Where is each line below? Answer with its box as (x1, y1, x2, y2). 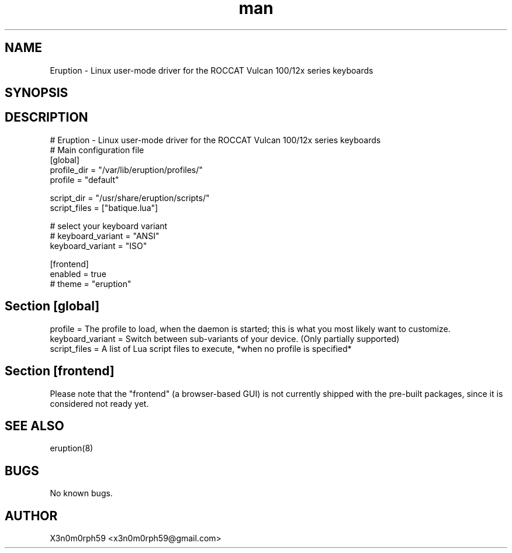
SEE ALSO (5, 418, 64, 433)
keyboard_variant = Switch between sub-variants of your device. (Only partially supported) (50, 333, 400, 344)
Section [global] (5, 299, 100, 314)
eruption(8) (50, 443, 94, 454)
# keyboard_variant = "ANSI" (50, 230, 160, 241)
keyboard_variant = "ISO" (50, 240, 147, 251)
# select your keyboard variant (50, 220, 168, 231)
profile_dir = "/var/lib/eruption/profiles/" (50, 164, 203, 175)
